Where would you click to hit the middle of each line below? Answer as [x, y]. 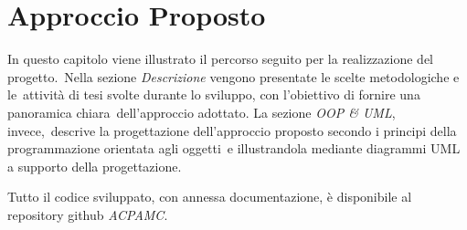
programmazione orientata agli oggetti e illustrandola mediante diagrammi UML [234, 148]
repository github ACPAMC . [88, 214]
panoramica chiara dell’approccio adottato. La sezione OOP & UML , [202, 112]
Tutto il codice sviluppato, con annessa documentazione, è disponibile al [210, 197]
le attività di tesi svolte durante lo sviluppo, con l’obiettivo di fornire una [214, 94]
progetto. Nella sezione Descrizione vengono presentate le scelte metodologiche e [233, 76]
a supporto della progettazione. [95, 166]
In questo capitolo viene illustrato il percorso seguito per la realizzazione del [220, 59]
